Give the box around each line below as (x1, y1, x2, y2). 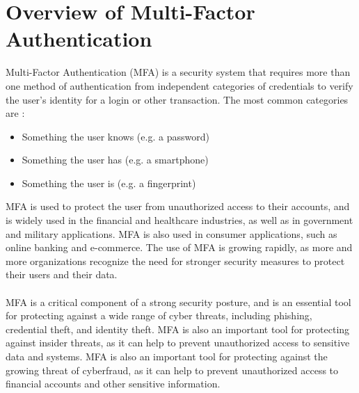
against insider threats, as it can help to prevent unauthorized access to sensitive (6, 335, 350, 350)
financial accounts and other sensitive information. (6, 376, 221, 391)
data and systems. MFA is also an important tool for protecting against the (6, 349, 328, 363)
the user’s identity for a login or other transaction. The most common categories (6, 92, 349, 106)
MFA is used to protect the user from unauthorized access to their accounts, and (6, 199, 350, 214)
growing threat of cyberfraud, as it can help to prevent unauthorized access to (6, 362, 339, 377)
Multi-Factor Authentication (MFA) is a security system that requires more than (6, 65, 351, 79)
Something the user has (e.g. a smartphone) (22, 152, 209, 167)
